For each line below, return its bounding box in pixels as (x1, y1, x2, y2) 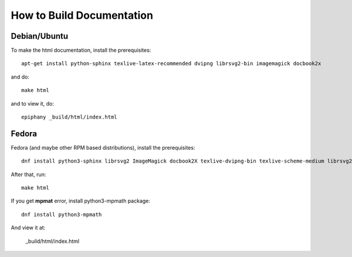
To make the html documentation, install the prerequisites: (11, 47, 151, 54)
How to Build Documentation (11, 9, 154, 22)
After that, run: (11, 171, 46, 178)
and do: (11, 73, 29, 80)
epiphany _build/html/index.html (21, 114, 117, 120)
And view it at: (11, 224, 46, 231)
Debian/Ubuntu (11, 31, 69, 41)
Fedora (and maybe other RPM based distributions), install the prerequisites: (11, 144, 195, 151)
